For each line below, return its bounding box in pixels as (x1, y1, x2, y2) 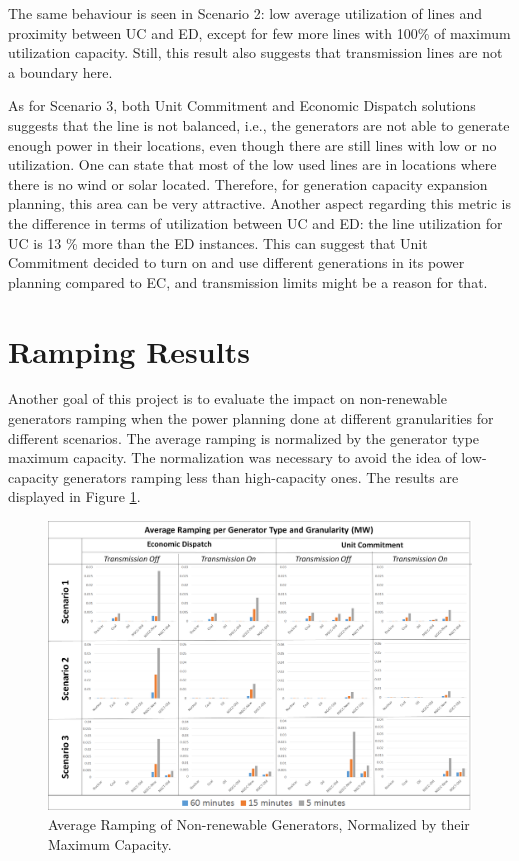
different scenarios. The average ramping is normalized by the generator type (8, 427, 480, 448)
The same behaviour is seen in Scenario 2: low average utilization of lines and (8, 3, 483, 23)
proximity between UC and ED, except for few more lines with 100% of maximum (8, 22, 511, 43)
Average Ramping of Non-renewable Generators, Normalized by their (48, 814, 470, 835)
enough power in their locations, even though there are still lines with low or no (8, 134, 497, 155)
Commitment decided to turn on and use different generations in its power (8, 252, 465, 273)
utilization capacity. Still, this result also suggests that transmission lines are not (8, 42, 503, 63)
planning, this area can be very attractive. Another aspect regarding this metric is (8, 193, 512, 214)
